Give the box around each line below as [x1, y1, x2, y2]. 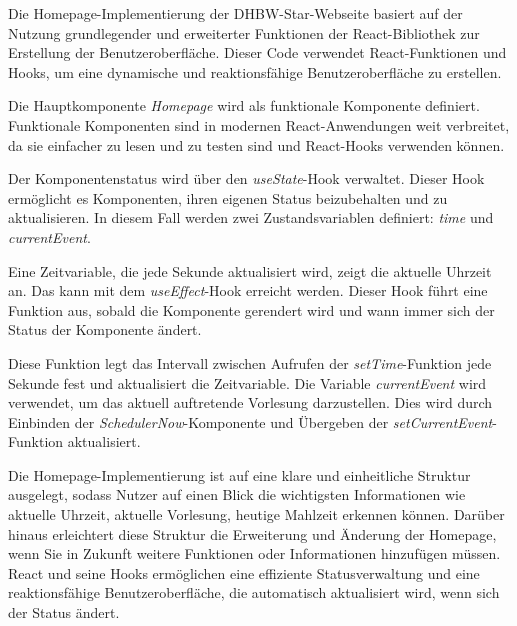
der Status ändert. [8, 602, 120, 623]
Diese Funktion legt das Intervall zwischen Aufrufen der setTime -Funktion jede [8, 352, 492, 373]
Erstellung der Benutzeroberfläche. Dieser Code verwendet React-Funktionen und [8, 42, 507, 63]
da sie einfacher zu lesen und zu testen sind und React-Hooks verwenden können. [8, 134, 505, 155]
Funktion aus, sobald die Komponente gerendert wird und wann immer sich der [8, 299, 495, 320]
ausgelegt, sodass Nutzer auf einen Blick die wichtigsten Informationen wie [8, 484, 466, 505]
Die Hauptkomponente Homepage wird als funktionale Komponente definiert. [8, 95, 480, 116]
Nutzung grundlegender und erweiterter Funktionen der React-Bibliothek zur [8, 22, 480, 43]
